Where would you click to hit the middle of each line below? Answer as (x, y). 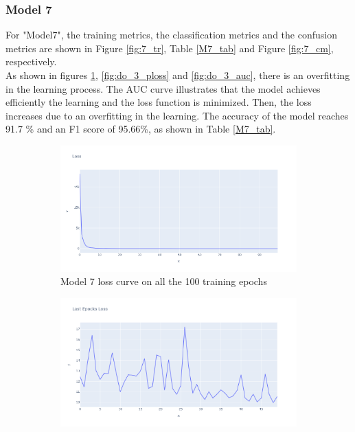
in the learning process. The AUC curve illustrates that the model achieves (163, 88)
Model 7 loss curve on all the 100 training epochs (164, 281)
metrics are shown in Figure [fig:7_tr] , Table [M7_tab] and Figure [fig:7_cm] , (170, 48)
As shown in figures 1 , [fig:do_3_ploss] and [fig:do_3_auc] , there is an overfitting (178, 75)
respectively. (31, 61)
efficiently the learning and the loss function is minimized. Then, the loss (159, 102)
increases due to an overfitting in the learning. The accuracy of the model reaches (177, 115)
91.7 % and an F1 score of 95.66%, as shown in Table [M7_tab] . (141, 129)
